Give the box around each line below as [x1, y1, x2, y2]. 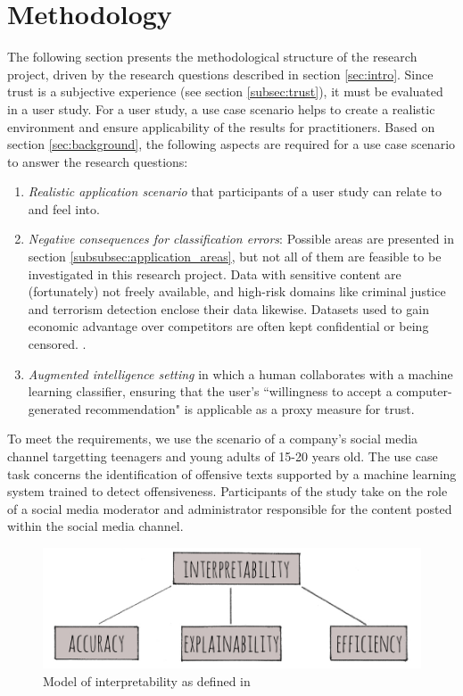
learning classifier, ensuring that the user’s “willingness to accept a [28, 382, 393, 401]
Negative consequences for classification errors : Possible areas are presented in [28, 229, 454, 248]
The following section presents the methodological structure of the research [7, 47, 418, 66]
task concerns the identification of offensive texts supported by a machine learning [7, 464, 457, 483]
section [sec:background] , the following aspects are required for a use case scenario [7, 135, 456, 153]
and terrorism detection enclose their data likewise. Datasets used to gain [28, 299, 429, 318]
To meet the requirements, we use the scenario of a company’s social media [7, 429, 418, 448]
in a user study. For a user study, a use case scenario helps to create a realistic [7, 99, 435, 118]
